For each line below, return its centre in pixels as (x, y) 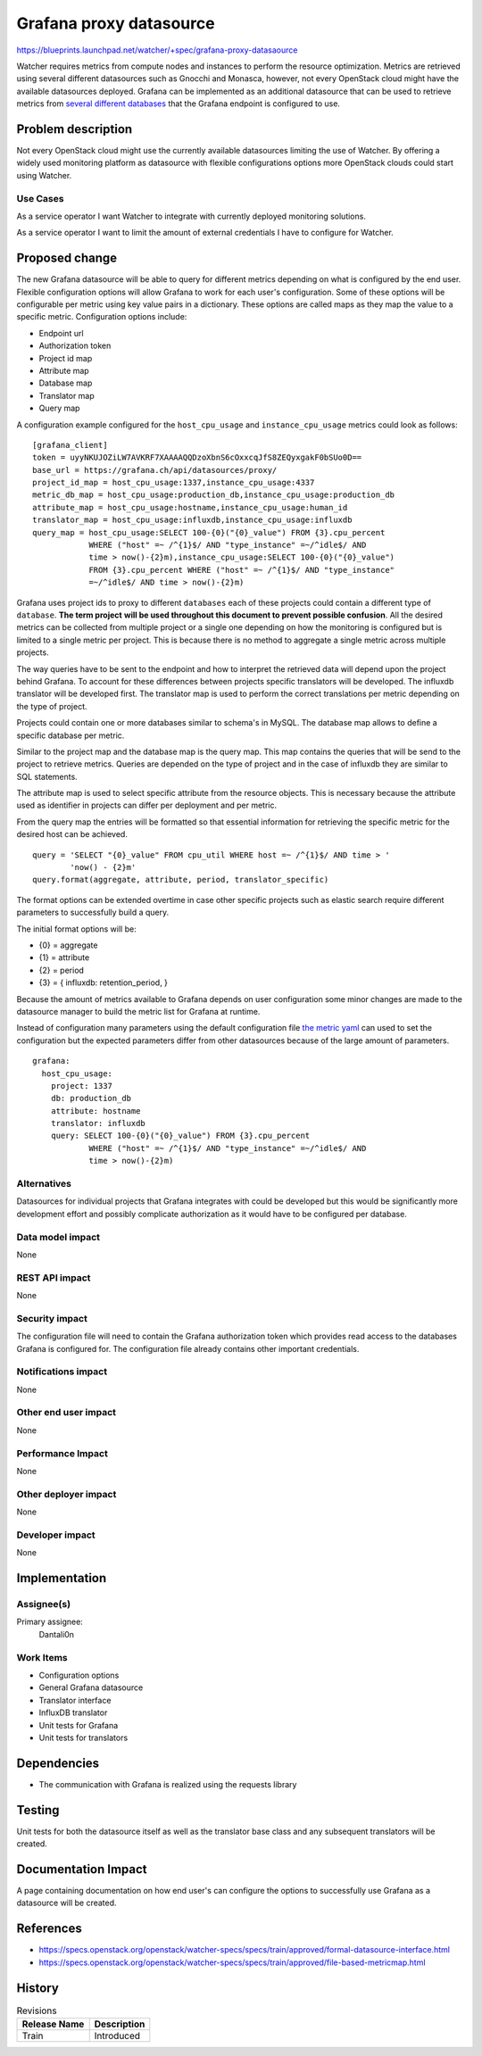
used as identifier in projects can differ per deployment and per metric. (146, 805)
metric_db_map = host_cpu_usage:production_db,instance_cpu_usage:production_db (214, 495)
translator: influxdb (98, 1123)
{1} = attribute (64, 958)
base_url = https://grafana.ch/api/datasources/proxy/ (155, 470)
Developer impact (56, 1535)
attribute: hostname (96, 1111)
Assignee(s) (44, 1604)
